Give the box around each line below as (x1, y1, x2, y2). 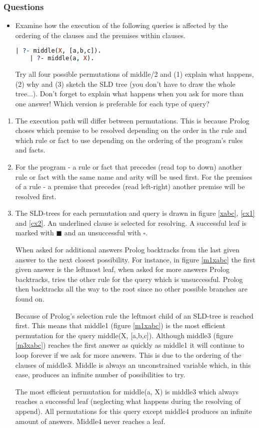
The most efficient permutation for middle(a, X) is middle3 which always (15, 386, 239, 396)
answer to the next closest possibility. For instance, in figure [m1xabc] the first (15, 254, 255, 264)
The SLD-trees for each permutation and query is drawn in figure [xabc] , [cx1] (15, 208, 255, 218)
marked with (15, 227, 54, 238)
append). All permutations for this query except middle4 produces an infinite (15, 405, 252, 416)
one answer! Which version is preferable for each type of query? (15, 98, 209, 108)
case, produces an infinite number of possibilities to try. (15, 369, 185, 380)
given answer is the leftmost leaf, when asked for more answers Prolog (15, 264, 229, 274)
